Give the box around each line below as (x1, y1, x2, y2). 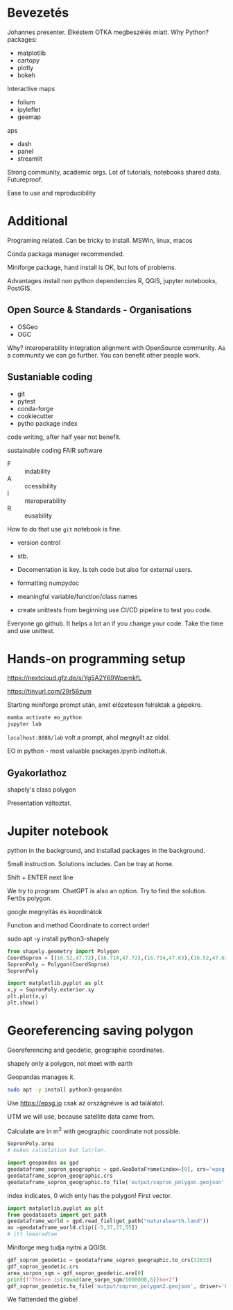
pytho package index (17, 419, 78, 427)
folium (17, 97, 36, 106)
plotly (17, 63, 34, 72)
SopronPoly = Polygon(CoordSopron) (7, 961, 110, 968)
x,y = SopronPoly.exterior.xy (7, 987, 95, 993)
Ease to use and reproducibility (7, 189, 96, 197)
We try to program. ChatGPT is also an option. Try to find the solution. (7, 886, 207, 895)
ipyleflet (17, 105, 41, 113)
